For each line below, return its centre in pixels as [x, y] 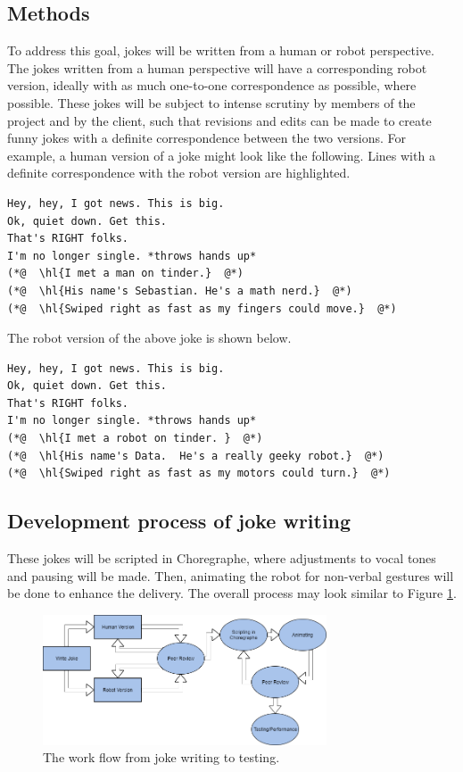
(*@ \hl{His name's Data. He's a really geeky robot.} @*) [196, 456]
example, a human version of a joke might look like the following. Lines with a [221, 155]
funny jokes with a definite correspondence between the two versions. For [207, 138]
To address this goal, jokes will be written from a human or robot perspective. [221, 50]
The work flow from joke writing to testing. [161, 757]
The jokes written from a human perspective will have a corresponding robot [217, 67]
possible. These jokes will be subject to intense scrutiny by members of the [211, 102]
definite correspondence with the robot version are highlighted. [179, 173]
